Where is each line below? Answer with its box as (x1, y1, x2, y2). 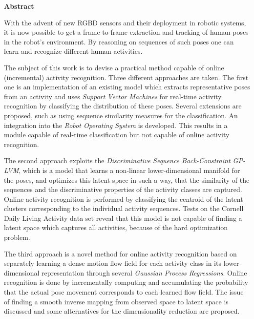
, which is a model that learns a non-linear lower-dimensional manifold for (19, 165, 240, 175)
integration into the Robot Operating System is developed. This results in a (4, 120, 228, 130)
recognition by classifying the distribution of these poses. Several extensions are (4, 101, 242, 111)
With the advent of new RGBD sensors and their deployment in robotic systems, (4, 17, 246, 27)
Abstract (4, 1, 34, 11)
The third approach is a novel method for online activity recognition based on (4, 248, 237, 258)
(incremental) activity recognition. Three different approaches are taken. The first (4, 72, 249, 82)
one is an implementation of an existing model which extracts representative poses (4, 82, 250, 92)
